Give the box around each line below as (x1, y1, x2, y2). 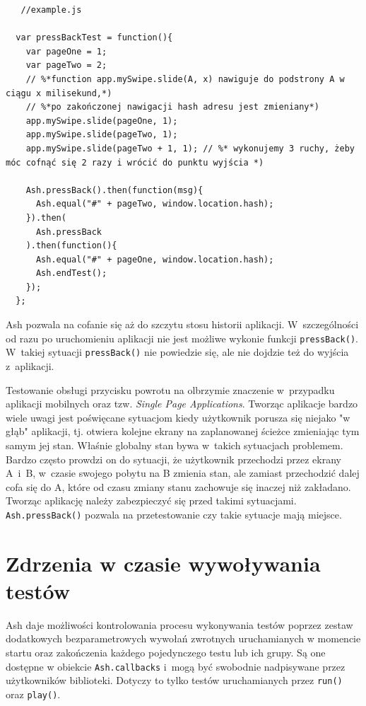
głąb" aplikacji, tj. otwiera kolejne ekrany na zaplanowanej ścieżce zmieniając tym (6, 424, 360, 439)
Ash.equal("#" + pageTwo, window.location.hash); (35, 199, 274, 209)
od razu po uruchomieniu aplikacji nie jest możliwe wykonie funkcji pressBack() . (6, 330, 358, 345)
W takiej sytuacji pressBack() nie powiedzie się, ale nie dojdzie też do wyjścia (6, 345, 349, 359)
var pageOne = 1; (25, 46, 107, 57)
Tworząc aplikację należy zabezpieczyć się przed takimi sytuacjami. (6, 493, 297, 508)
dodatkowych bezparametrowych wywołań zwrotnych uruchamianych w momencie (6, 631, 361, 646)
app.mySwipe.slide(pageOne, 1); (25, 115, 178, 126)
